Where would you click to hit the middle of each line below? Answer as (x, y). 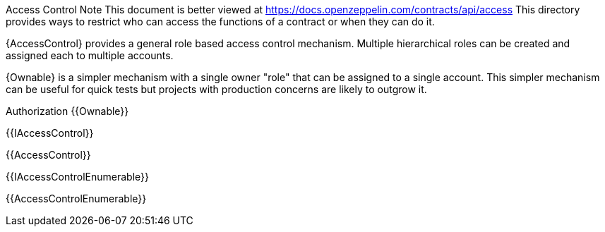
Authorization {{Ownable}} (67, 111)
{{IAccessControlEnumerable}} (78, 177)
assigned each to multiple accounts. (90, 55)
